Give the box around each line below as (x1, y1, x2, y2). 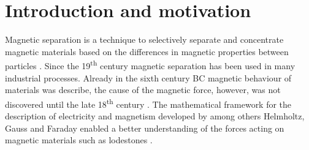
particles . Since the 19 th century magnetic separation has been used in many (5, 58, 296, 72)
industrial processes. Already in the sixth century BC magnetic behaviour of (5, 71, 292, 84)
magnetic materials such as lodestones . (5, 133, 153, 146)
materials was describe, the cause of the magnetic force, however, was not (5, 83, 281, 96)
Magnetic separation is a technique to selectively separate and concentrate (5, 33, 284, 46)
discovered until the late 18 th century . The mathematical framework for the (5, 96, 292, 110)
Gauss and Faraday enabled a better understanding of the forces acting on (5, 121, 284, 134)
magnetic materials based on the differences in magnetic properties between (5, 45, 289, 58)
